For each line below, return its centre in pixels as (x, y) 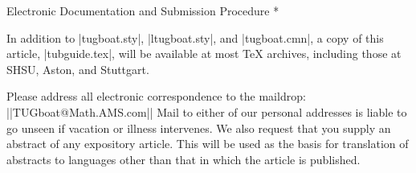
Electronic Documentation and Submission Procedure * (143, 10)
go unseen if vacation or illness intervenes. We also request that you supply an (199, 128)
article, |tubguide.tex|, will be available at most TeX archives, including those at (204, 54)
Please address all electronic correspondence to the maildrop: (156, 96)
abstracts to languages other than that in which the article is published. (184, 159)
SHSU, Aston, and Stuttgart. (78, 69)
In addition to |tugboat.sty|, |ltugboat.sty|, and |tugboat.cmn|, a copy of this (195, 37)
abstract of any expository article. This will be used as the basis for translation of (208, 144)
